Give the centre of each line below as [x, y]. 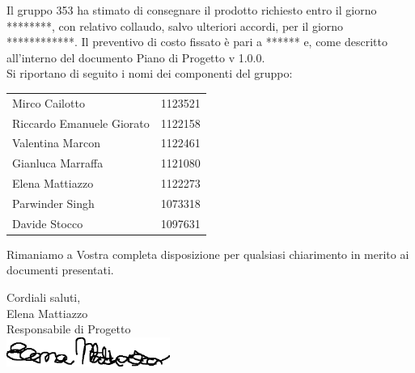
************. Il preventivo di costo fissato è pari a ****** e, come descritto [197, 42]
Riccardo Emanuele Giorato [81, 123]
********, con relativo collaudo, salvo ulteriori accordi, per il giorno [175, 25]
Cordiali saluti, [44, 297]
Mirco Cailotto [49, 102]
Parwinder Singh [53, 203]
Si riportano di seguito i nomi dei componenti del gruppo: [150, 73]
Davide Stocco [48, 223]
